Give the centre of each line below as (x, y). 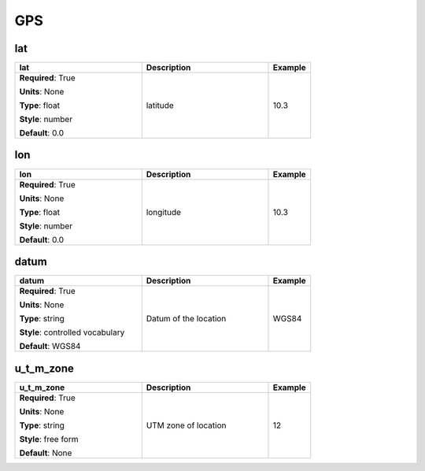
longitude (163, 212)
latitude (160, 106)
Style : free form (49, 439)
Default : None (46, 453)
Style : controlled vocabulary (72, 332)
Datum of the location (186, 319)
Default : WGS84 (50, 347)
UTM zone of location (186, 425)
